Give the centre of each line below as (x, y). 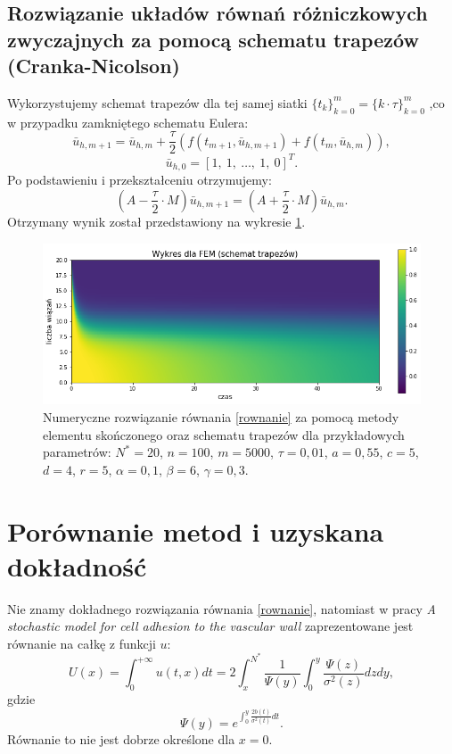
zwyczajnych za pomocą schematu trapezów (213, 39)
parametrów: (77, 452)
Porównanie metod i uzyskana (196, 530)
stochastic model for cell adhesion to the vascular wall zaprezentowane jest (210, 626)
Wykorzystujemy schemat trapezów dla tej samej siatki (157, 102)
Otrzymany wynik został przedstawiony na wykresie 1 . (156, 221)
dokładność (77, 565)
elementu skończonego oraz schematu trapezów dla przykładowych (224, 434)
